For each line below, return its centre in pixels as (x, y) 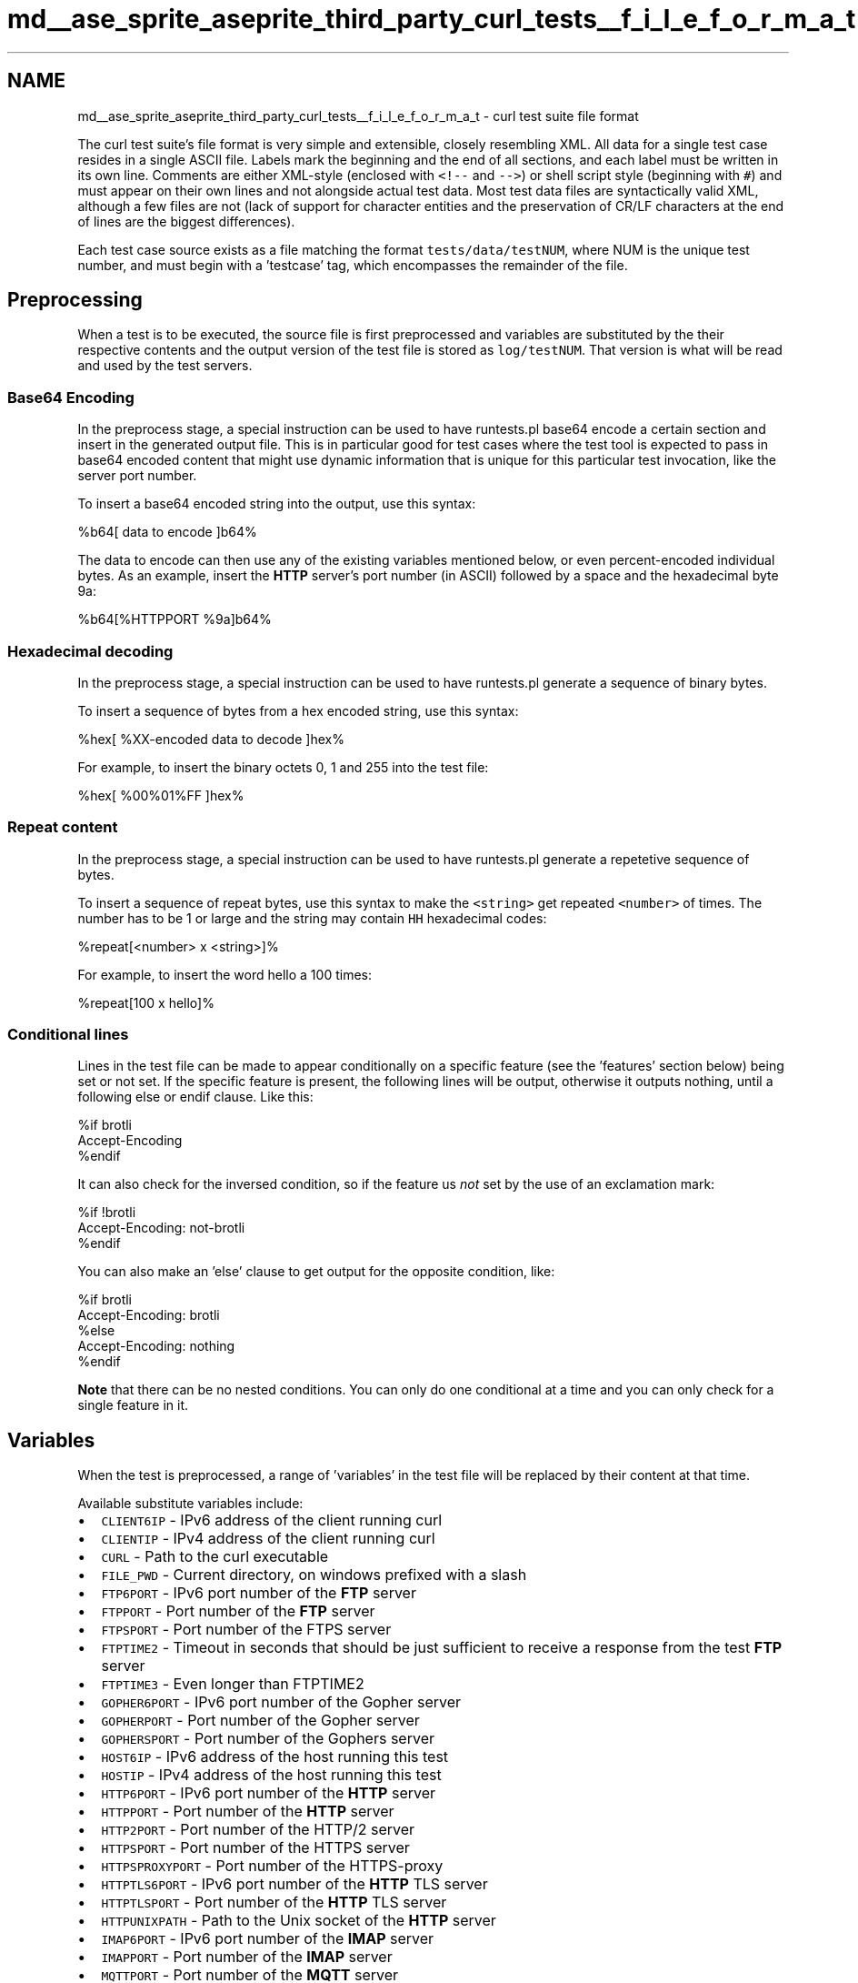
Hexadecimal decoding (90, 651)
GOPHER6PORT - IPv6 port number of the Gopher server (281, 1702)
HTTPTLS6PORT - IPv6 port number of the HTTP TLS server (294, 1884)
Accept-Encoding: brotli (149, 1315)
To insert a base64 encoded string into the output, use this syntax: (277, 504)
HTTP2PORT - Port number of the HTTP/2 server (258, 1830)
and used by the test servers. (165, 366)
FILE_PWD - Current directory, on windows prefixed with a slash (314, 1575)
